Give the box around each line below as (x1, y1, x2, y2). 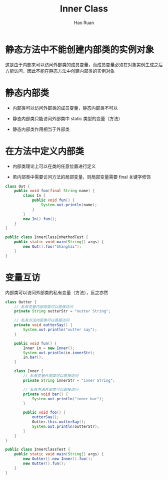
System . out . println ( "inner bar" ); (31, 396, 104, 401)
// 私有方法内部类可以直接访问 (14, 318, 69, 323)
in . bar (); (23, 355, 43, 360)
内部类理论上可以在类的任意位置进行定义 (12, 163, 96, 169)
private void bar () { (23, 392, 68, 397)
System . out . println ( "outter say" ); (23, 327, 97, 332)
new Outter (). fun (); (23, 461, 66, 466)
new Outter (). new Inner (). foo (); (23, 456, 93, 461)
